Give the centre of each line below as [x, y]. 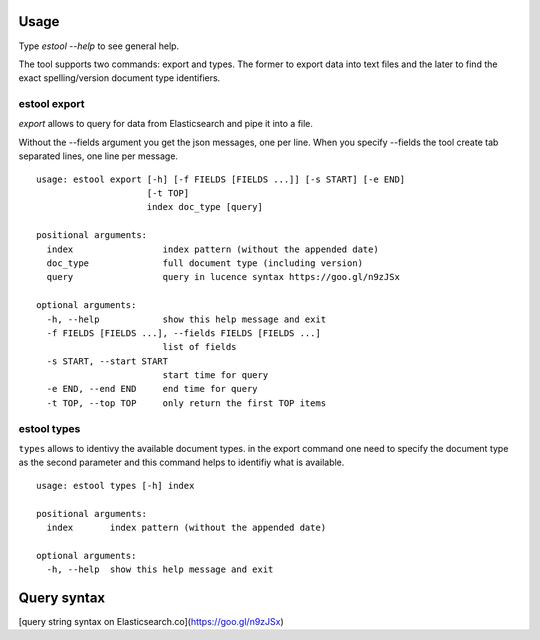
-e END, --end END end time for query [152, 389]
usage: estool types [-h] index [115, 485]
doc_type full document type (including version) [205, 263]
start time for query [215, 375]
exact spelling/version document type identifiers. [119, 78]
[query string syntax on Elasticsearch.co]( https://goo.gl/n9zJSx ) [151, 622]
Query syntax [62, 597]
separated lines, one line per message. [98, 156]
